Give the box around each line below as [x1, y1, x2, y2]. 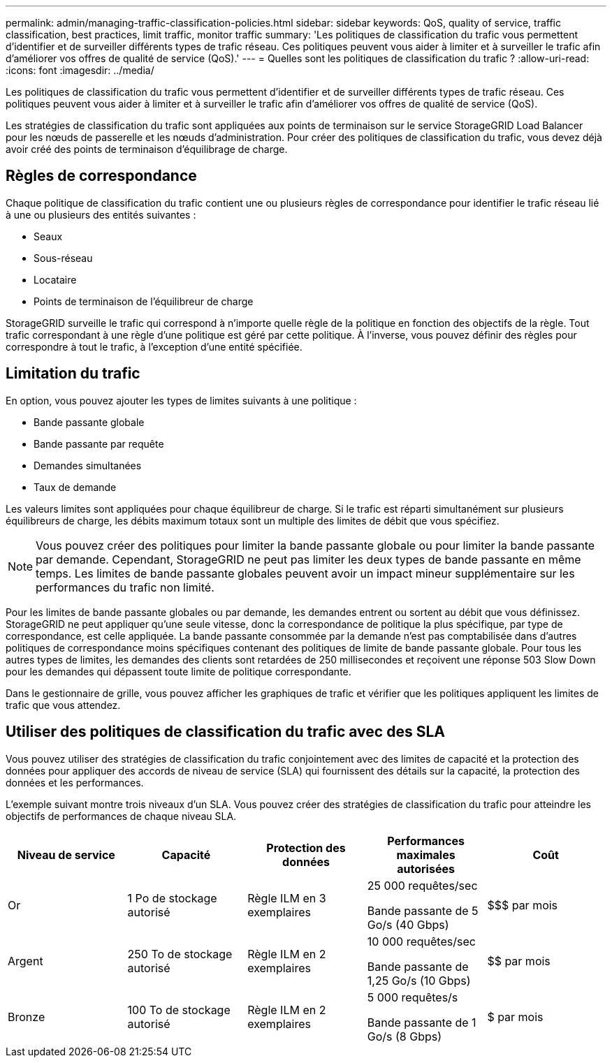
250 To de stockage [127, 946, 233, 961]
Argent [8, 953, 43, 968]
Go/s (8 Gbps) [367, 1029, 442, 1043]
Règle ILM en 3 [247, 890, 326, 905]
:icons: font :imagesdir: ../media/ [6, 64, 154, 76]
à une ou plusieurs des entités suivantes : [6, 208, 196, 221]
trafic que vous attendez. [6, 698, 121, 711]
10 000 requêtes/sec [367, 934, 476, 948]
